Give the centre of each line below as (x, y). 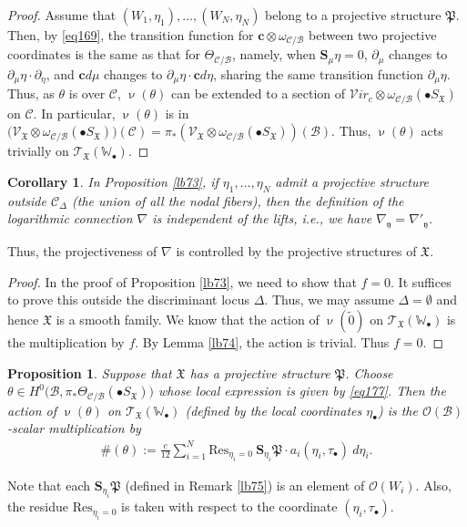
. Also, (433, 485)
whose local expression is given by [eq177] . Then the (302, 391)
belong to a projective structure (353, 15)
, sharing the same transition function (319, 73)
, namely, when (274, 54)
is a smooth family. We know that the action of (188, 319)
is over (87, 93)
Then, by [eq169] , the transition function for (131, 35)
